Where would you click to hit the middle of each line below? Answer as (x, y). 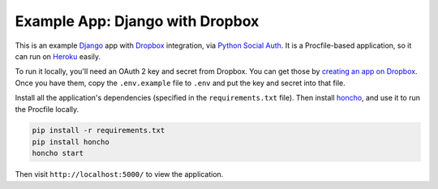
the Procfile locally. (47, 109)
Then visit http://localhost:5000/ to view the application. (119, 174)
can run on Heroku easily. (58, 56)
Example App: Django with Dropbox (137, 21)
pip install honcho (71, 142)
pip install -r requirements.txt (99, 131)
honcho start (58, 153)
